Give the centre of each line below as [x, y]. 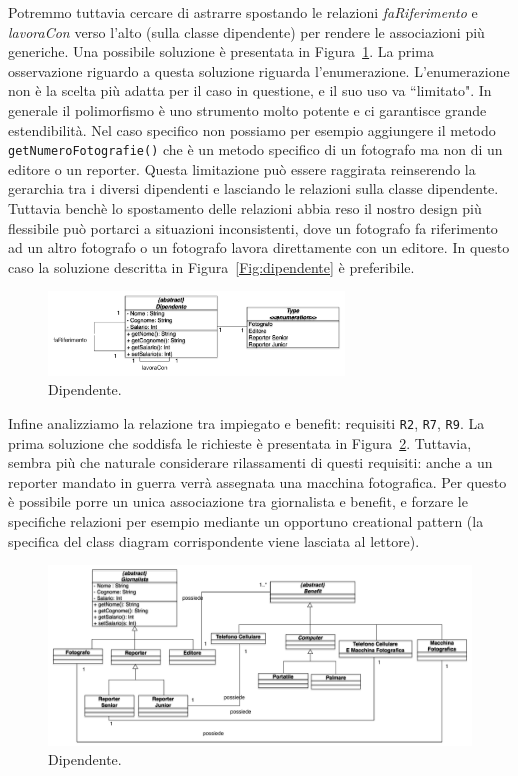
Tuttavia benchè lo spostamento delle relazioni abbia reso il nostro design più [245, 208]
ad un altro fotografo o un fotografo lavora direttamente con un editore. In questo [259, 247]
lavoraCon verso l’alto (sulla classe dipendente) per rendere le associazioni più [246, 31]
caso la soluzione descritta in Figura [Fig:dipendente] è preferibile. [211, 266]
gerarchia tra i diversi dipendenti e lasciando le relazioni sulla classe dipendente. [253, 188]
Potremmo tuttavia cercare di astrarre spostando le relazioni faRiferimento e [243, 12]
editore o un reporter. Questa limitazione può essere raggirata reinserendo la [242, 168]
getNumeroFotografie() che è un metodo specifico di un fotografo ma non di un [255, 149]
